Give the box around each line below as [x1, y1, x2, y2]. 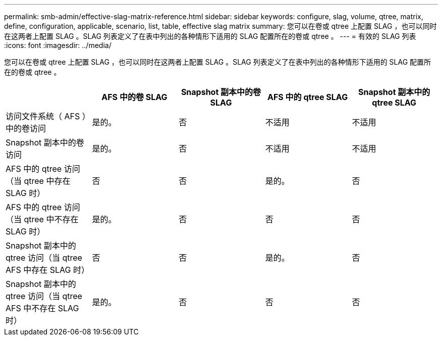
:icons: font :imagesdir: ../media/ [4, 41, 112, 50]
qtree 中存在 [24, 176, 71, 186]
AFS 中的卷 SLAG [101, 92, 168, 102]
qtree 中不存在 [24, 214, 79, 224]
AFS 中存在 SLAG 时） [6, 265, 89, 275]
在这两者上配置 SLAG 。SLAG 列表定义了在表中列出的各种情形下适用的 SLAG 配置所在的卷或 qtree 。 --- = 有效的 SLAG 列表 [4, 32, 416, 40]
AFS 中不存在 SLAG [6, 303, 79, 313]
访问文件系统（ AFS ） [6, 111, 86, 121]
